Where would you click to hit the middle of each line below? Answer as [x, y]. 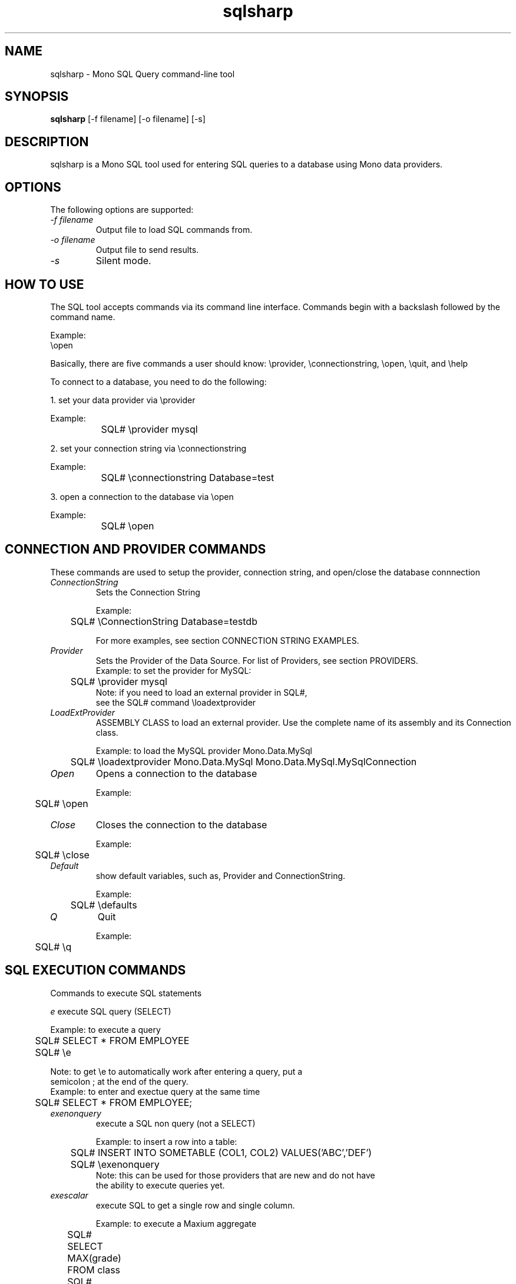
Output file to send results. [147, 250]
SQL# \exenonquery [115, 1164]
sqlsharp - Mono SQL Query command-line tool [143, 74]
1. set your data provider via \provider [123, 400]
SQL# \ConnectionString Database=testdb [164, 621]
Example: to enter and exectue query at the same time [155, 1091]
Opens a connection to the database [176, 773]
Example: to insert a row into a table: [166, 1141]
